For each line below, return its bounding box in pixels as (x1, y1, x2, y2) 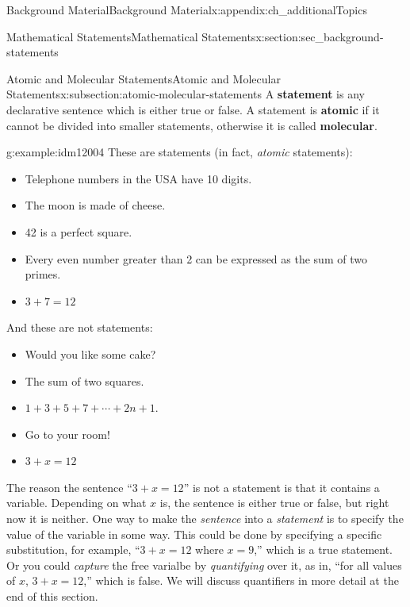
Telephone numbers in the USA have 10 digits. (25, 170, 252, 186)
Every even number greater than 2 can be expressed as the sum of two (25, 250, 367, 267)
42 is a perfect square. (25, 223, 132, 240)
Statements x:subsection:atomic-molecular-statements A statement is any (6, 86, 365, 102)
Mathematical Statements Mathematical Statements (6, 28, 256, 44)
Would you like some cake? (25, 345, 156, 362)
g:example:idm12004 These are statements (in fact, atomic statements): (6, 144, 353, 160)
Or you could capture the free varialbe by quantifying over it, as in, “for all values (6, 556, 402, 573)
